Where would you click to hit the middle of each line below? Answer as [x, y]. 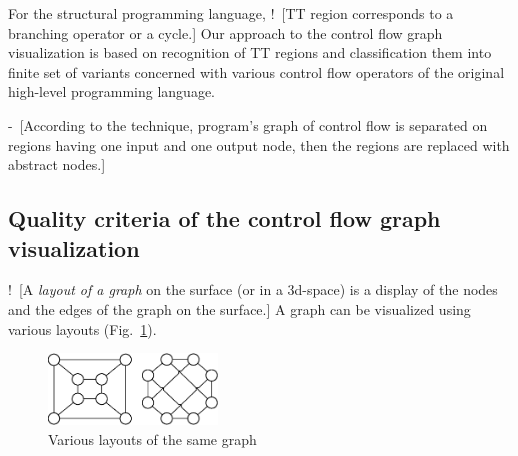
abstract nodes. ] [57, 164]
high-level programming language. [111, 91]
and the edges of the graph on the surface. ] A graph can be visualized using [239, 308]
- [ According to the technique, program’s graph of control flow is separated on [248, 124]
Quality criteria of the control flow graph [224, 218]
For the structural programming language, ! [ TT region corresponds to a [231, 13]
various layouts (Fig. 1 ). [82, 328]
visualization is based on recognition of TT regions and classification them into [250, 52]
